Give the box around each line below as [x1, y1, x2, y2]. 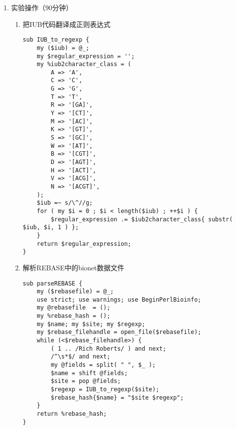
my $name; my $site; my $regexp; [37, 320, 146, 328]
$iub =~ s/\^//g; [37, 199, 93, 207]
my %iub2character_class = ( [37, 61, 131, 68]
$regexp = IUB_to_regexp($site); [50, 386, 159, 393]
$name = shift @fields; [50, 369, 128, 377]
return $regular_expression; [37, 240, 131, 247]
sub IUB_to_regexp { [22, 36, 89, 44]
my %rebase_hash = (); [37, 312, 110, 320]
